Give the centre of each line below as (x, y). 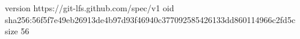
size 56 (17, 31)
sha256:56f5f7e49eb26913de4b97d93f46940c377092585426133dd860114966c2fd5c (150, 19)
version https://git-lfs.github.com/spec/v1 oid (90, 8)
